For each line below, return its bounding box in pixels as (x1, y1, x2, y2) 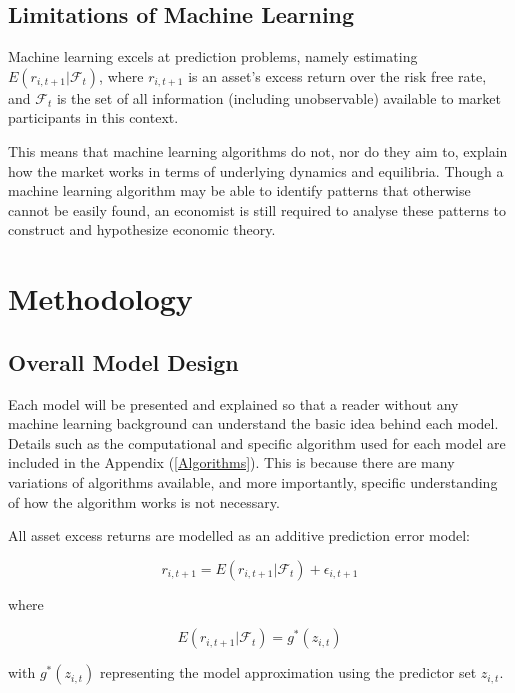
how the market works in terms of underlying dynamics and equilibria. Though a (8, 160, 504, 181)
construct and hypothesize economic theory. (8, 219, 276, 240)
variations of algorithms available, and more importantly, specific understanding (8, 471, 498, 492)
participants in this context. (8, 107, 179, 128)
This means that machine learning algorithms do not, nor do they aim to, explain (8, 140, 508, 161)
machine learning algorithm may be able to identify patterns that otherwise (8, 180, 471, 201)
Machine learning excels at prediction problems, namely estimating (8, 46, 418, 67)
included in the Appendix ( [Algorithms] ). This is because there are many (8, 452, 455, 473)
